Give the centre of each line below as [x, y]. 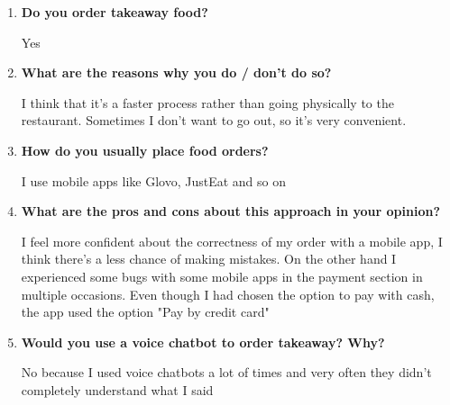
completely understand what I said [117, 389]
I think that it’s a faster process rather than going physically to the [207, 102]
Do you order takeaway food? [115, 12]
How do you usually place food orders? [145, 150]
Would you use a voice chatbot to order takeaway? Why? [203, 342]
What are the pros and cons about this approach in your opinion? [231, 211]
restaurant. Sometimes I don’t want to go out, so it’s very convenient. [214, 120]
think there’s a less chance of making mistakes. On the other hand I [209, 259]
